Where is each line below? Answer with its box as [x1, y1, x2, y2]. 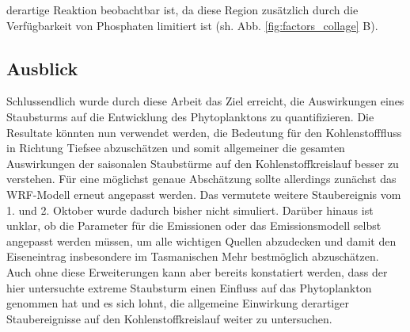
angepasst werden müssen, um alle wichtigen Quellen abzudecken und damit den [6, 232, 397, 249]
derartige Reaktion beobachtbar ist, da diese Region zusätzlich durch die [6, 2, 359, 17]
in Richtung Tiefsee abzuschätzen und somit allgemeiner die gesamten [6, 139, 345, 156]
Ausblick [6, 55, 78, 80]
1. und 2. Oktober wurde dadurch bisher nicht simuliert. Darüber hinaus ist [6, 201, 374, 218]
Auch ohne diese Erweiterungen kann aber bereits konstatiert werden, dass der [6, 263, 388, 280]
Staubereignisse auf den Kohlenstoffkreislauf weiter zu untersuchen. [6, 310, 332, 326]
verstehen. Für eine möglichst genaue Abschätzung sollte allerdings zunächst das [6, 170, 397, 187]
